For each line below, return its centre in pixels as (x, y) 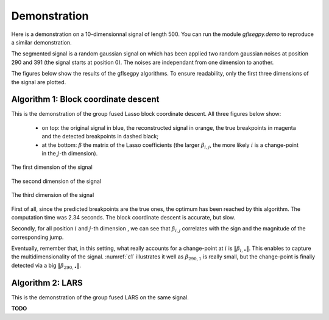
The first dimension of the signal (52, 167)
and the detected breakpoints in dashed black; (100, 137)
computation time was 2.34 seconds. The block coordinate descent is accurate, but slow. (123, 217)
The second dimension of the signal (56, 181)
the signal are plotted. (39, 82)
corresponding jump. (37, 237)
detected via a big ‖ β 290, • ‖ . (46, 266)
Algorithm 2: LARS (47, 283)
